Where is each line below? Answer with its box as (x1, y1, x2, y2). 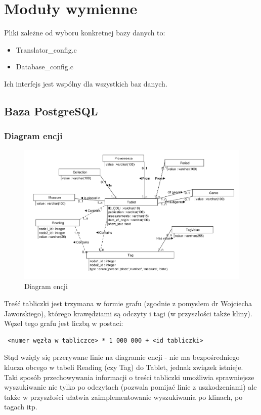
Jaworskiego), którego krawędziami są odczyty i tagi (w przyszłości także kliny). (4, 308, 252, 318)
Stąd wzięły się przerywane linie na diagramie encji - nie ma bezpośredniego (4, 352, 240, 362)
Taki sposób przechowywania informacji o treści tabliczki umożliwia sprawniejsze (4, 371, 254, 382)
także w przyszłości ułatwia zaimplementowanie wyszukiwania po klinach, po (4, 391, 243, 402)
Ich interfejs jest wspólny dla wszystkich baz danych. (4, 78, 167, 89)
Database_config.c (16, 61, 73, 72)
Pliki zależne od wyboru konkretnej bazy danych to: (4, 27, 165, 38)
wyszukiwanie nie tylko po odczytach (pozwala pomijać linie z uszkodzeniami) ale (4, 382, 257, 392)
